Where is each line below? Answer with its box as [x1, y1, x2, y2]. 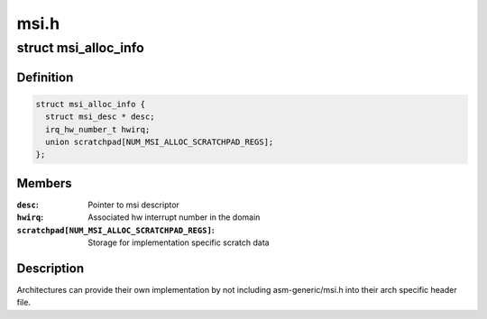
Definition [16, 69, 74, 85]
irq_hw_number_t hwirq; [45, 124, 151, 134]
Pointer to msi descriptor [87, 199, 180, 210]
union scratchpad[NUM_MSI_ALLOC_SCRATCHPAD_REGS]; [45, 136, 274, 147]
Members [16, 176, 72, 191]
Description [16, 260, 85, 276]
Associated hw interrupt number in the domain [87, 212, 261, 223]
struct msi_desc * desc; [45, 112, 155, 122]
